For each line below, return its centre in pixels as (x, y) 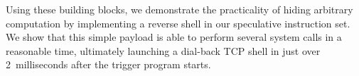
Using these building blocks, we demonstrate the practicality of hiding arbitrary (179, 9)
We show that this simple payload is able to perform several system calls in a (174, 37)
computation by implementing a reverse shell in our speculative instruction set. (178, 23)
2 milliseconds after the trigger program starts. (108, 64)
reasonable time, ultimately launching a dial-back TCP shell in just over (163, 50)
